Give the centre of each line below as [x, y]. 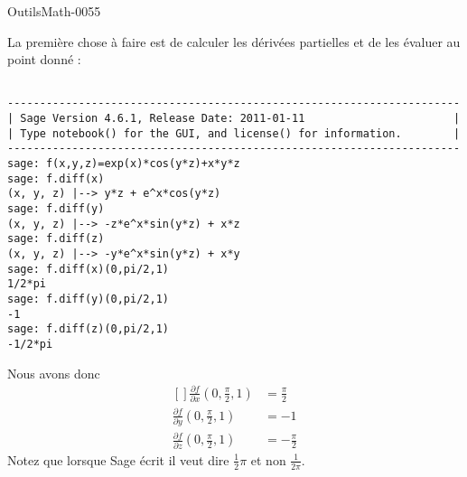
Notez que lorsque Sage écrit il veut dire [118, 459]
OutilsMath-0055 [54, 11]
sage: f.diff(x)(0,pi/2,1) [88, 269]
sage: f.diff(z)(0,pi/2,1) [88, 329]
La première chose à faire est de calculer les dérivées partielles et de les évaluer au [234, 41]
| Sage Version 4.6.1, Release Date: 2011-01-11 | [234, 119]
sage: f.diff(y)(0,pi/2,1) [88, 299]
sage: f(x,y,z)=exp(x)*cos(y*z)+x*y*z [124, 164]
